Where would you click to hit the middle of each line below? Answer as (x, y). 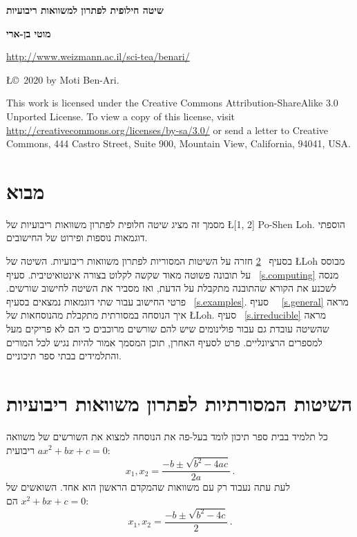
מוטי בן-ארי (29, 33)
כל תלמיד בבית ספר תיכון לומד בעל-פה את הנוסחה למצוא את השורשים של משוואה (167, 436)
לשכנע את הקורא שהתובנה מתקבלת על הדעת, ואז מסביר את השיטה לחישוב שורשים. (172, 288)
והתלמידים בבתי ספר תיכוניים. (64, 356)
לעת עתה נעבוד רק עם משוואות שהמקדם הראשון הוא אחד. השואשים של (148, 487)
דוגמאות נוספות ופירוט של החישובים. (77, 237)
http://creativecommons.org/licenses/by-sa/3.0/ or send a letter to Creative (167, 130)
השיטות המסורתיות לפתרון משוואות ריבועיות (180, 403)
